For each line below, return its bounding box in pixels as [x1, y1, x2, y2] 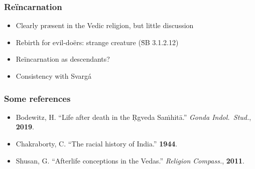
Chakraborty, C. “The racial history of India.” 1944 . [16, 138, 178, 148]
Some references [4, 92, 71, 104]
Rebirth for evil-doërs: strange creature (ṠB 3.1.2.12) [16, 37, 179, 47]
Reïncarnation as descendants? [16, 54, 110, 64]
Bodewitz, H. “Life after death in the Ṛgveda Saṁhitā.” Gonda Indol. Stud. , [16, 111, 251, 122]
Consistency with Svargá [16, 71, 92, 81]
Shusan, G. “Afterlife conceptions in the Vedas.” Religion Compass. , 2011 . [16, 155, 244, 165]
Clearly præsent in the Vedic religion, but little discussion [16, 20, 194, 31]
